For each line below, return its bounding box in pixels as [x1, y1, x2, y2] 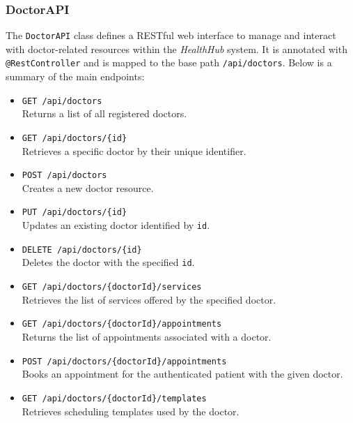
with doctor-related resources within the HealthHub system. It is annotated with [6, 41, 347, 56]
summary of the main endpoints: [6, 69, 145, 84]
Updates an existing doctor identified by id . [22, 218, 210, 232]
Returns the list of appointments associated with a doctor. [22, 329, 272, 343]
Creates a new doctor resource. [22, 180, 154, 195]
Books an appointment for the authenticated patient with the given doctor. [22, 366, 343, 381]
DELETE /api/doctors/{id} [22, 244, 142, 255]
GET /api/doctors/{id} [22, 133, 127, 143]
